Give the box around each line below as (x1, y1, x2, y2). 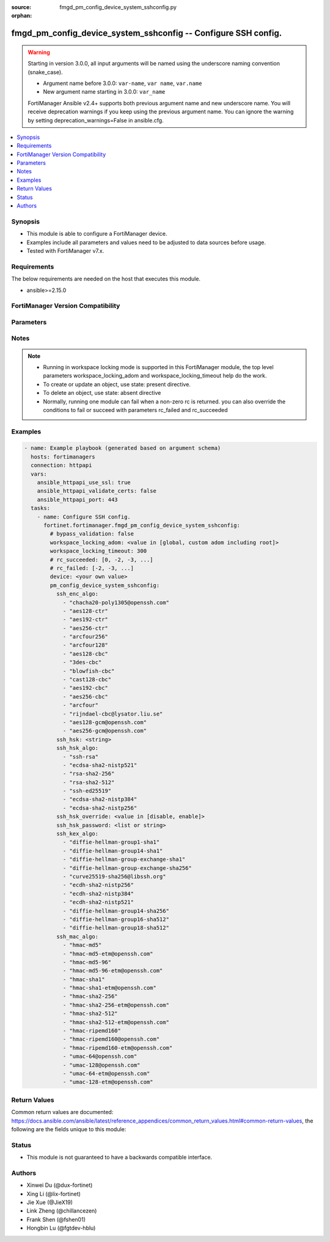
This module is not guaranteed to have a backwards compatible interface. (26, 1154, 213, 1161)
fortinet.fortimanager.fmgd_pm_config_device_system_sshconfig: (43, 522, 241, 529)
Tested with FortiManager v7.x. (26, 247, 105, 254)
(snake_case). (28, 68, 64, 76)
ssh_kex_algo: (56, 830, 99, 837)
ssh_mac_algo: (56, 933, 99, 940)
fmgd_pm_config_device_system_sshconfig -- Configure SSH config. (11, 28, 282, 39)
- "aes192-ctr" (62, 616, 108, 623)
